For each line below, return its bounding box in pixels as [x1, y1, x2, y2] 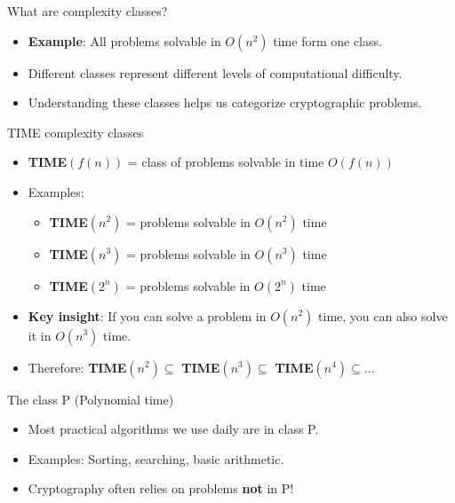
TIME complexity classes [7, 122, 144, 141]
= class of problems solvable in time [127, 153, 324, 171]
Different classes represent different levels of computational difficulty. [28, 63, 403, 82]
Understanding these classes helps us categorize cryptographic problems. [28, 93, 422, 112]
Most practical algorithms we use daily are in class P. [28, 420, 319, 438]
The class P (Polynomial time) [7, 389, 174, 408]
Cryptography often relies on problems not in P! [28, 479, 294, 498]
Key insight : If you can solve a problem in [28, 306, 267, 325]
